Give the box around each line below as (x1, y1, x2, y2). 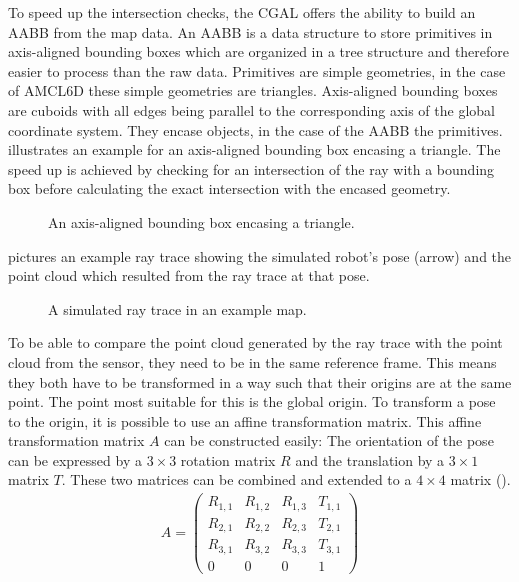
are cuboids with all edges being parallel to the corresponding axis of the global (8, 99, 495, 120)
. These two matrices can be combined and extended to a (61, 469, 412, 490)
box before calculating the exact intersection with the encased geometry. (8, 178, 451, 199)
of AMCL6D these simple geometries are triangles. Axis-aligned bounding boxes (8, 80, 498, 101)
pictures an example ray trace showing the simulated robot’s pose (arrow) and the (8, 245, 512, 266)
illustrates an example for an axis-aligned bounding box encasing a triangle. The (8, 139, 501, 160)
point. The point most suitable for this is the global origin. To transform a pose (8, 391, 496, 412)
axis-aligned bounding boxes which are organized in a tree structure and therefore (8, 41, 510, 62)
